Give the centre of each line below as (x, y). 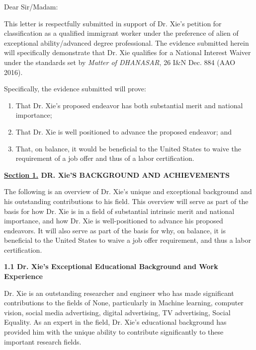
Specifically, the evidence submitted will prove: (75, 89)
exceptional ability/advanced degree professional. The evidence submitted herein (127, 42)
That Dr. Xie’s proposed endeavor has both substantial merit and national (129, 105)
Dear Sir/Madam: (31, 6)
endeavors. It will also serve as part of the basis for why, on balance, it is (115, 230)
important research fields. (43, 341)
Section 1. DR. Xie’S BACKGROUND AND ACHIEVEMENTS (117, 175)
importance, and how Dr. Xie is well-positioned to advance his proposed (114, 221)
